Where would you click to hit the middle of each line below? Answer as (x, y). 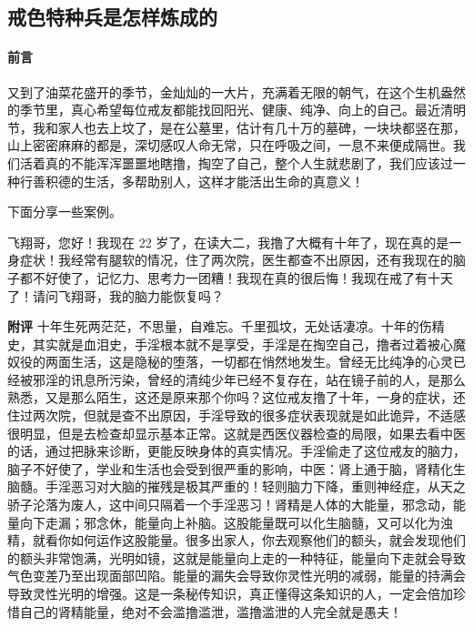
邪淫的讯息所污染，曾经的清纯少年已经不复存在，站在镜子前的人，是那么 (249, 379)
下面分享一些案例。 (65, 212)
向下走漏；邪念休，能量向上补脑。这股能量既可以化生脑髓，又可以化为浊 (236, 522)
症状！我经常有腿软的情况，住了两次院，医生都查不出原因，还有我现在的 (236, 260)
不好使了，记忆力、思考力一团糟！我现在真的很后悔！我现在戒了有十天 (242, 277)
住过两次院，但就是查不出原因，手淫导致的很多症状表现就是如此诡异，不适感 (236, 415)
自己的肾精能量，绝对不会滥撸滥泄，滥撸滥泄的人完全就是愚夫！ (211, 611)
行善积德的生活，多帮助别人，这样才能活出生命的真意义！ (191, 181)
